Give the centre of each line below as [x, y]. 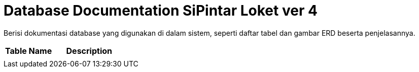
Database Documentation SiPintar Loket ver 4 [161, 11]
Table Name [29, 51]
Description [89, 51]
